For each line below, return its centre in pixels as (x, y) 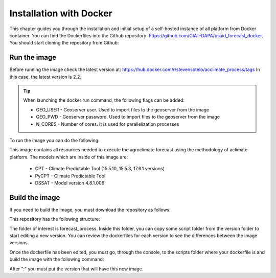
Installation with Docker (61, 13)
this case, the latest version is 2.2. (45, 77)
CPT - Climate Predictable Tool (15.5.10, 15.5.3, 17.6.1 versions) (100, 169)
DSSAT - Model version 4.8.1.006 (70, 183)
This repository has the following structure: (55, 219)
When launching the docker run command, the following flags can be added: (104, 100)
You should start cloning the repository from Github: (64, 43)
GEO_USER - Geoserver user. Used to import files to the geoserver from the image (123, 109)
